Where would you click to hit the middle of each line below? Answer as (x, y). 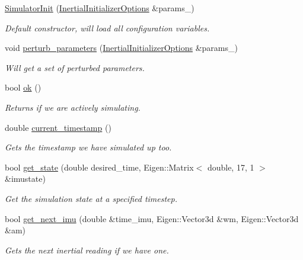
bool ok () (23, 87)
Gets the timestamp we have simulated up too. (88, 147)
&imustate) (25, 179)
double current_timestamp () (58, 127)
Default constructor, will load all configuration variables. (107, 28)
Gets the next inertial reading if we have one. (87, 250)
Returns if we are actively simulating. (73, 107)
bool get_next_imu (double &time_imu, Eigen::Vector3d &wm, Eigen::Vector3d (152, 218)
